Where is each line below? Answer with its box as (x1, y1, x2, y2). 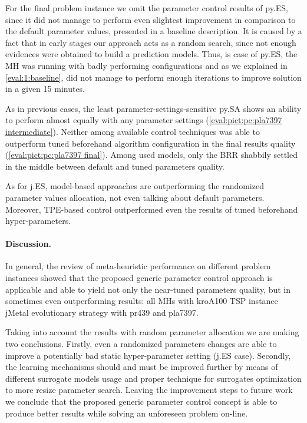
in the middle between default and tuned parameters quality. (5, 160, 225, 172)
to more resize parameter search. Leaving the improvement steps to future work (5, 384, 293, 396)
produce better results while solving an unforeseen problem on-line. (5, 407, 248, 419)
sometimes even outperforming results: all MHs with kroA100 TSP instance (5, 295, 278, 307)
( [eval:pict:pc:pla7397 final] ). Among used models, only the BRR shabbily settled (5, 148, 298, 161)
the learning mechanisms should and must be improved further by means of (5, 361, 278, 373)
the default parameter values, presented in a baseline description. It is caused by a (5, 25, 302, 37)
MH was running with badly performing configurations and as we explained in (5, 59, 288, 71)
